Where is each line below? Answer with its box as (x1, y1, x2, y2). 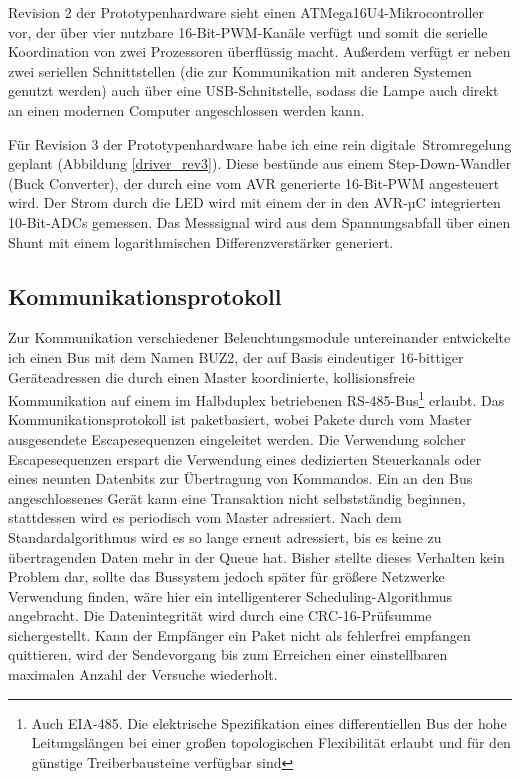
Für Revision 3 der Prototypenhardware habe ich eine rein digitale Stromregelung (8, 133, 512, 154)
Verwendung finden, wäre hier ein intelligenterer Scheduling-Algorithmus (8, 585, 453, 606)
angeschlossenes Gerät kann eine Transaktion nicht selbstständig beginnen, (8, 487, 466, 508)
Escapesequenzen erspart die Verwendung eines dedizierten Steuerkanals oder (8, 448, 482, 469)
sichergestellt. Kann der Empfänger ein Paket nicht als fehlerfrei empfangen (8, 624, 471, 645)
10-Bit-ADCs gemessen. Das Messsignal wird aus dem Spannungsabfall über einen (8, 211, 511, 232)
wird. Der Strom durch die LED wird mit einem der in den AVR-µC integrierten (8, 192, 501, 213)
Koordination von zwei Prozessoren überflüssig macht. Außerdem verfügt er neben (8, 41, 511, 62)
